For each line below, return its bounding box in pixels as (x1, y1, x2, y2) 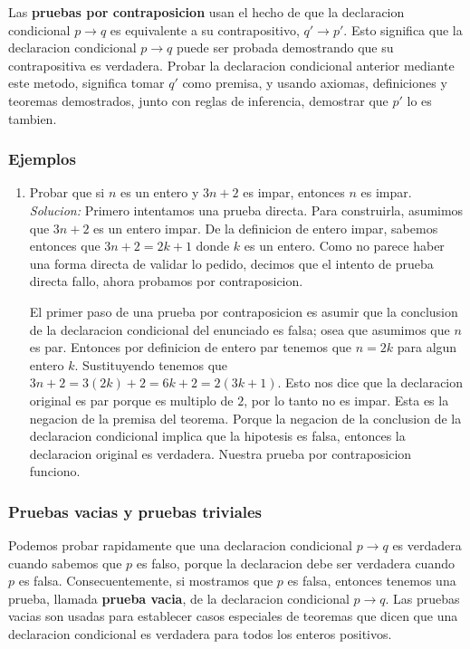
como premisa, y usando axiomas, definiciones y (182, 73, 447, 92)
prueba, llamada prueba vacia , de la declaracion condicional (8, 588, 350, 607)
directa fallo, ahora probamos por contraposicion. (29, 272, 303, 291)
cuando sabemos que (8, 553, 122, 572)
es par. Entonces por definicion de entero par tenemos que (29, 338, 352, 357)
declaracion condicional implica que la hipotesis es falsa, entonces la (29, 426, 406, 445)
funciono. (29, 462, 81, 481)
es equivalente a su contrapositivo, (110, 20, 300, 39)
